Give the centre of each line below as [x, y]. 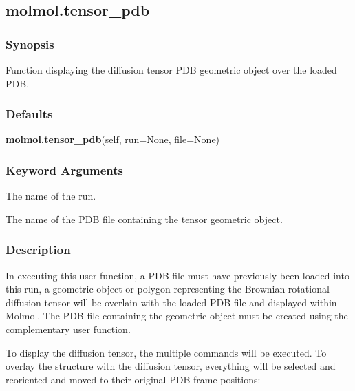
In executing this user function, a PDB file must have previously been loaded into [177, 275]
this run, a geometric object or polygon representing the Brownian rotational [168, 289]
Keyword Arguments [65, 170]
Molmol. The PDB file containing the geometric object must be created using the [177, 316]
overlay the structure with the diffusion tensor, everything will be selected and [171, 366]
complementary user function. [68, 329]
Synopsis [30, 44]
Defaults [29, 114]
